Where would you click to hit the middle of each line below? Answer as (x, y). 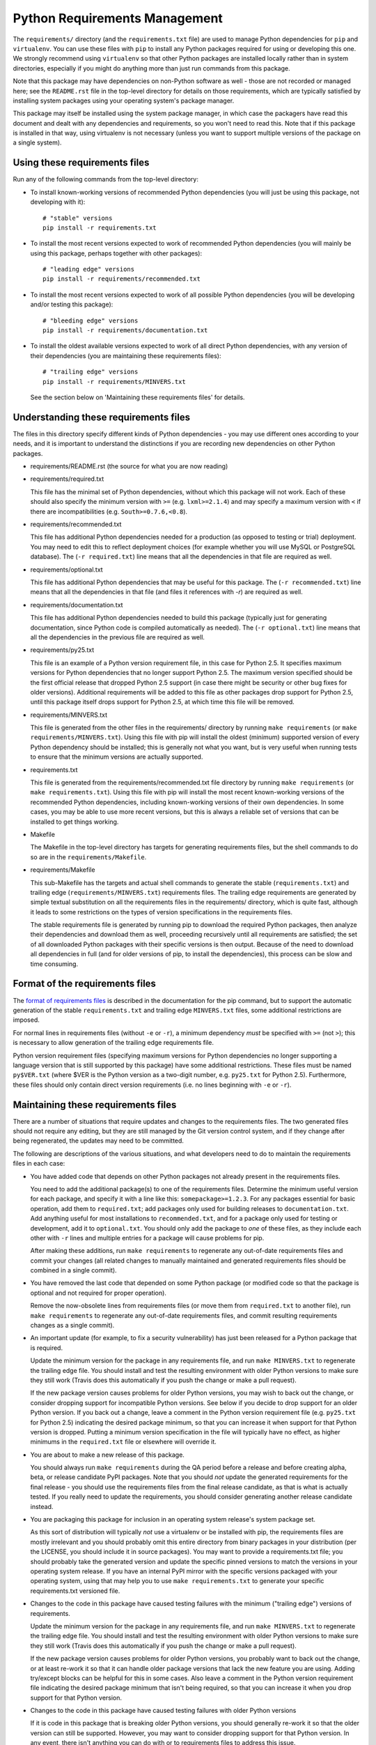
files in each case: (39, 1164)
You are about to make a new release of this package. (107, 1455)
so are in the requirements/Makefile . (88, 857)
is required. (46, 1348)
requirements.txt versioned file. (75, 1591)
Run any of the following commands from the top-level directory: (105, 179)
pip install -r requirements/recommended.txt (122, 279)
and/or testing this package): (72, 304)
